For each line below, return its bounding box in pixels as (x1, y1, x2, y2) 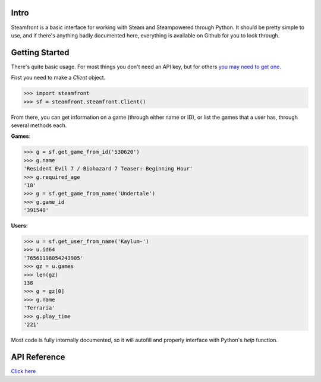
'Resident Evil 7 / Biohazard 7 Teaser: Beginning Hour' (23, 165, 193, 172)
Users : (11, 222, 28, 229)
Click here (11, 367, 36, 374)
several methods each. (11, 122, 67, 129)
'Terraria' (23, 305, 55, 311)
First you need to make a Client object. (11, 74, 106, 81)
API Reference (11, 352, 65, 362)
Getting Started (11, 48, 70, 58)
